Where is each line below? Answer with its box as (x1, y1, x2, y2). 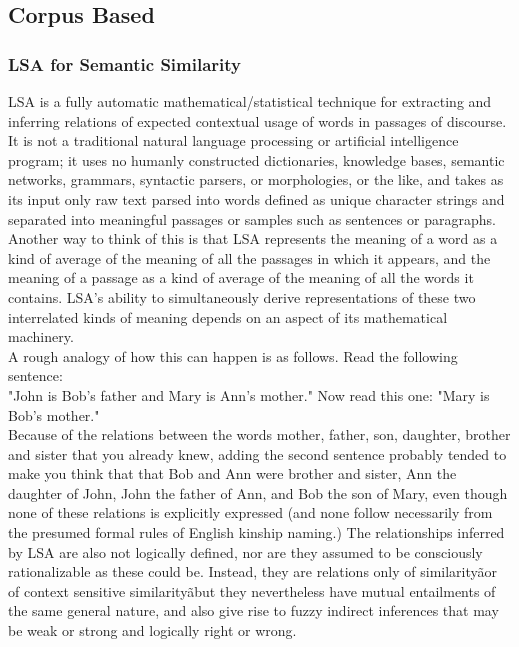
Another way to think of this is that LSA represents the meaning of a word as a (8, 228, 498, 249)
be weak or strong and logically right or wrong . (8, 620, 297, 641)
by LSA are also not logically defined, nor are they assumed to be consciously (8, 541, 483, 562)
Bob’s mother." (8, 404, 100, 425)
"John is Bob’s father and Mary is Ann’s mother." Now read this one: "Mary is (8, 384, 490, 405)
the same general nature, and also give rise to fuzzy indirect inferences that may (8, 600, 499, 621)
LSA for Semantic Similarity (8, 51, 242, 76)
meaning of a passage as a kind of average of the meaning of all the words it (8, 267, 474, 288)
